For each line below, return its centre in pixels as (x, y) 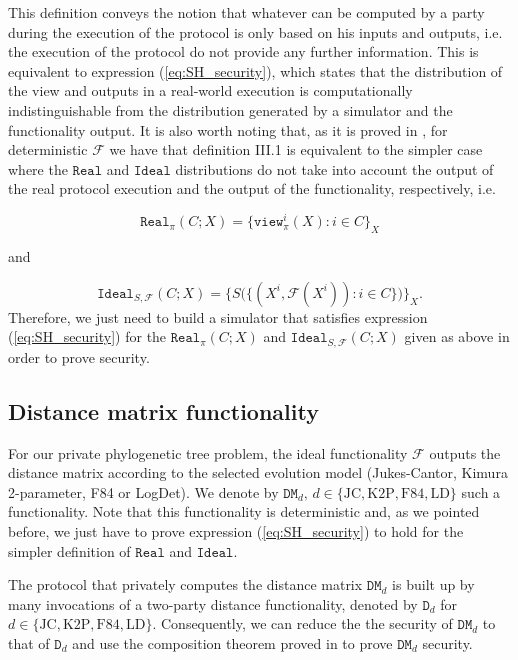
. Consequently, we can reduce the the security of (302, 623)
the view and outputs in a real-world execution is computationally (210, 90)
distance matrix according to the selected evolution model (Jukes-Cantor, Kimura (258, 472)
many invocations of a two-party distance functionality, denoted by (213, 603)
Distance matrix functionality (163, 410)
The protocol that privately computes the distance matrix (185, 584)
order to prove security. (79, 356)
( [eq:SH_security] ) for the (87, 336)
